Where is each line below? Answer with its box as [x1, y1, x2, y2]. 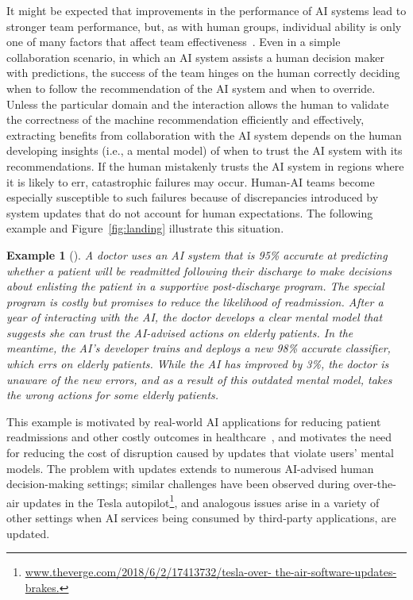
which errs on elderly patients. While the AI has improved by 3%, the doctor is [6, 356, 389, 372]
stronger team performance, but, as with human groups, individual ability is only [6, 17, 402, 34]
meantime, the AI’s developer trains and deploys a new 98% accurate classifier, [6, 340, 391, 356]
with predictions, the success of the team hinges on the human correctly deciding [6, 64, 400, 81]
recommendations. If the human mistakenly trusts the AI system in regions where [6, 157, 404, 174]
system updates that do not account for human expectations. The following [6, 204, 373, 221]
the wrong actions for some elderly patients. [6, 387, 219, 403]
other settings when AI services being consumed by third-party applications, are [6, 510, 396, 526]
